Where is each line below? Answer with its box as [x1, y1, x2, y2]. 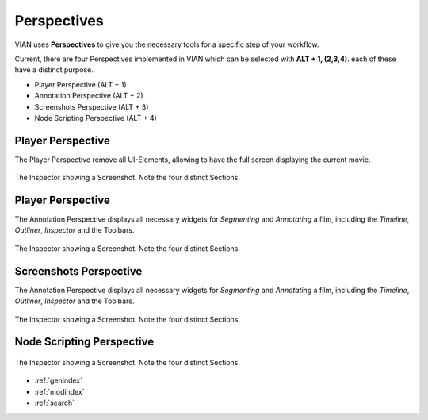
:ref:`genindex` [34, 376, 83, 385]
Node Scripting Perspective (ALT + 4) [34, 113, 158, 122]
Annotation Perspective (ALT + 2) [34, 91, 143, 101]
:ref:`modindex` [34, 387, 85, 396]
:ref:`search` [34, 398, 75, 408]
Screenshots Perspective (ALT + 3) [34, 102, 149, 111]
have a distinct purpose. [14, 65, 94, 75]
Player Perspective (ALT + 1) [34, 79, 127, 89]
